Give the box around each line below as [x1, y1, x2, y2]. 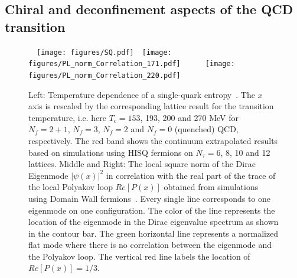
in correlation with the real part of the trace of [106, 169, 276, 181]
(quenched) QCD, [174, 123, 239, 135]
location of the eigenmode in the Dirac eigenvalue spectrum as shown [28, 215, 279, 228]
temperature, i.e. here [28, 111, 106, 123]
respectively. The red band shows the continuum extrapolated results [28, 134, 278, 146]
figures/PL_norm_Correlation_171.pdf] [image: [28, 60, 235, 68]
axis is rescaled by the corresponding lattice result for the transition [28, 100, 274, 112]
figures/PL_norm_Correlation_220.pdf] [28, 71, 181, 80]
